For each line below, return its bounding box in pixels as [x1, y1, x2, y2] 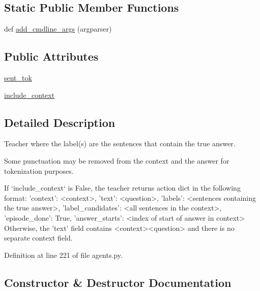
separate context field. [4, 232, 73, 243]
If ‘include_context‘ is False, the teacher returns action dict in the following [4, 182, 241, 193]
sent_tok [4, 72, 32, 83]
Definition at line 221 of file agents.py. [4, 249, 123, 260]
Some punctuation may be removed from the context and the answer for [4, 155, 229, 166]
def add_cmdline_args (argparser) [4, 23, 112, 34]
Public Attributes [4, 48, 99, 64]
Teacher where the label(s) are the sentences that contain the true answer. [4, 138, 236, 149]
